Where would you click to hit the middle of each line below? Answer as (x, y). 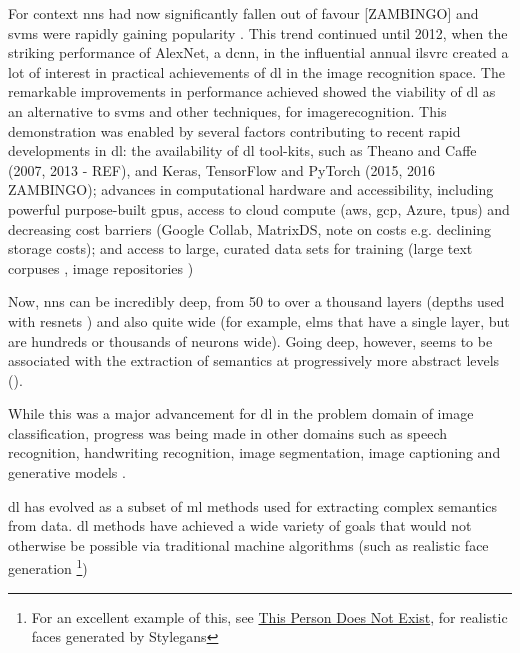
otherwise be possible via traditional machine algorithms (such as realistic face (248, 544)
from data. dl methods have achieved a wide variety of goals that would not (240, 525)
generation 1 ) (48, 567)
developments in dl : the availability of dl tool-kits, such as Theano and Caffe (242, 150)
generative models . (67, 472)
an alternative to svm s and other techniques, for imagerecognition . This (227, 110)
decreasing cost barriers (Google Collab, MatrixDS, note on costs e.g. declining (250, 228)
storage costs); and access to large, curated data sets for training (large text (240, 248)
